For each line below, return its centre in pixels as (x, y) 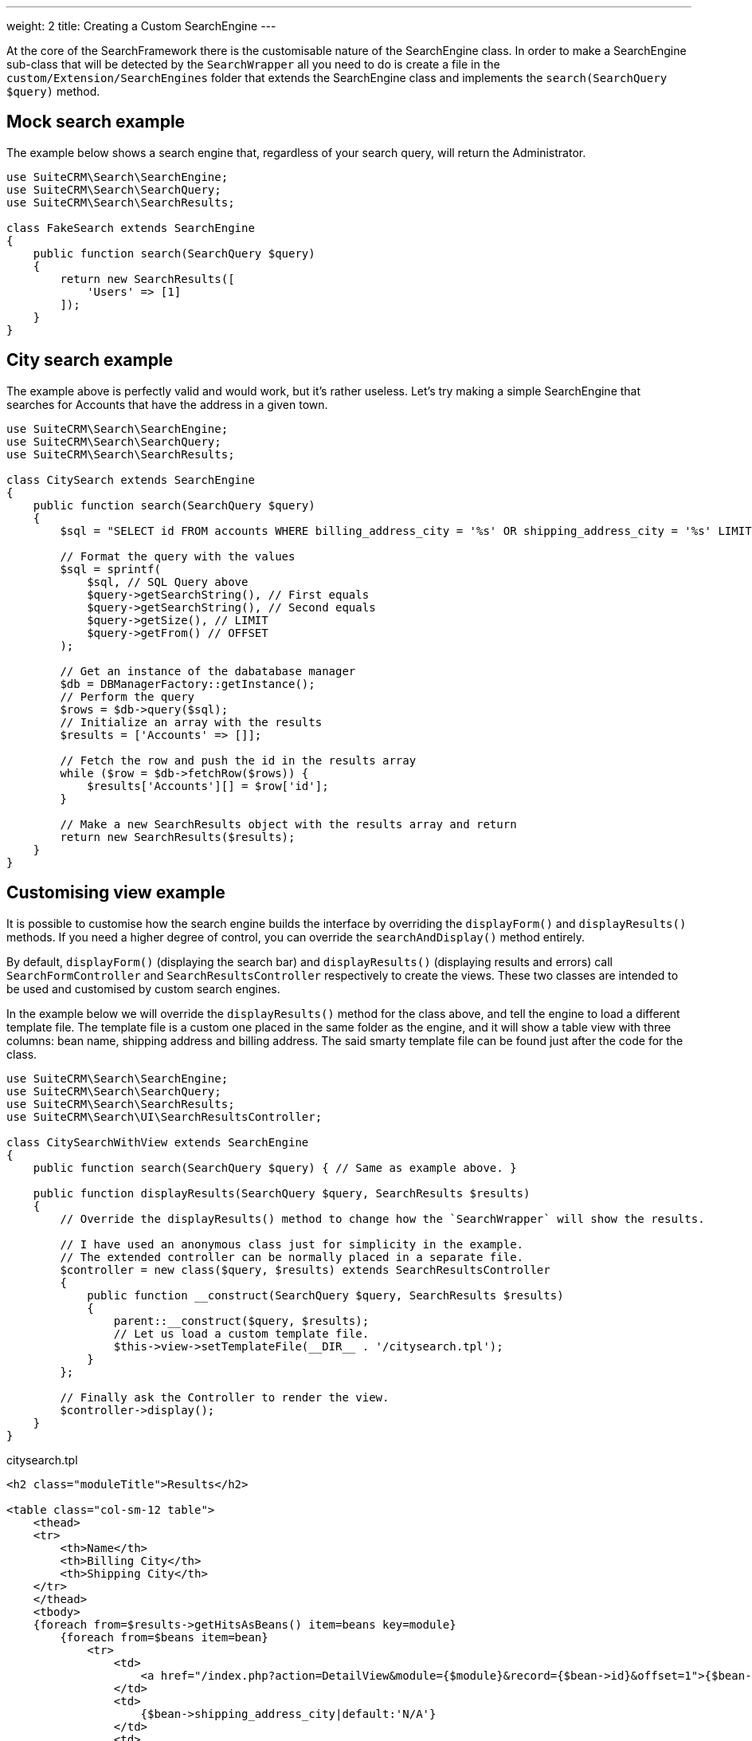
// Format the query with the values (178, 556)
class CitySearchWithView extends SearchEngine (158, 1142)
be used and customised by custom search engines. (143, 988)
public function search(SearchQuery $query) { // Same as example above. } (275, 1167)
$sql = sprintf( (110, 569)
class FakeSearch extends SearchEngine (131, 228)
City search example (90, 360)
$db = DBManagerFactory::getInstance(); (188, 684)
